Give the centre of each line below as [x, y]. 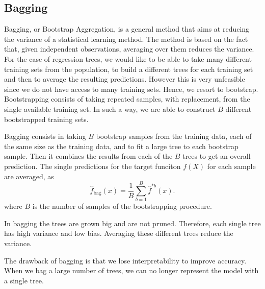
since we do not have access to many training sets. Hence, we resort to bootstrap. [131, 89]
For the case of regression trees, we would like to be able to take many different [128, 58]
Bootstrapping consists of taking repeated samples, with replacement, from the [127, 99]
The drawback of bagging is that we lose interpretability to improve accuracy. [125, 260]
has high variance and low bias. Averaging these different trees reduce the [119, 233]
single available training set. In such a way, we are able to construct [110, 109]
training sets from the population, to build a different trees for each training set [129, 69]
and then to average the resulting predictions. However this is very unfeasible [125, 79]
